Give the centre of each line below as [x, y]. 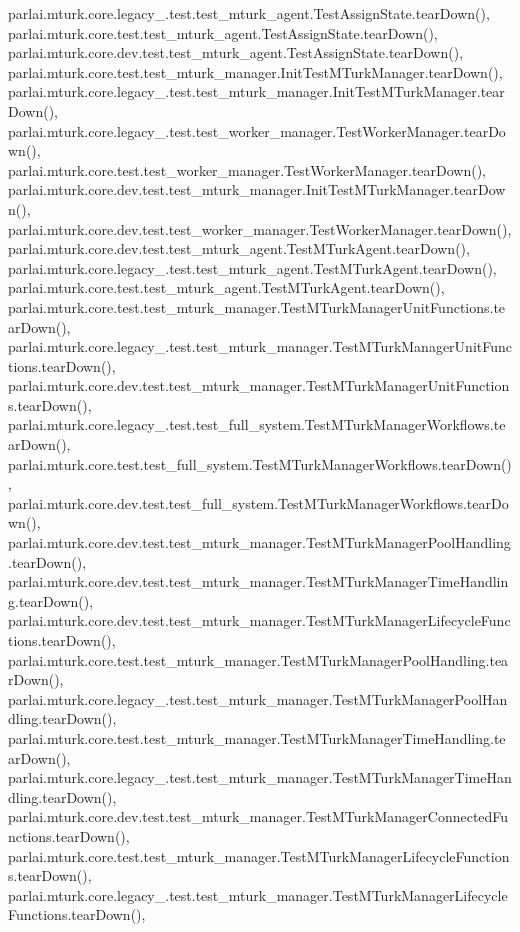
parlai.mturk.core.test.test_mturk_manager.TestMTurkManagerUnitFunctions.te [257, 306]
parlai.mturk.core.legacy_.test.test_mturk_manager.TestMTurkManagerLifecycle [258, 894]
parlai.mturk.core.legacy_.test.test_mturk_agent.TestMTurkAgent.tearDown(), [252, 267]
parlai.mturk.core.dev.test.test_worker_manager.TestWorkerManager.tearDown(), [260, 228]
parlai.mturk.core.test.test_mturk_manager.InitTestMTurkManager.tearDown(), [255, 71]
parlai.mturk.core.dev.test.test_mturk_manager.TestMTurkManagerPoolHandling [259, 542]
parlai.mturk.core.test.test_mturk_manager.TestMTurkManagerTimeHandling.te [257, 737]
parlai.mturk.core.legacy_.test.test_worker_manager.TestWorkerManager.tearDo [257, 130]
